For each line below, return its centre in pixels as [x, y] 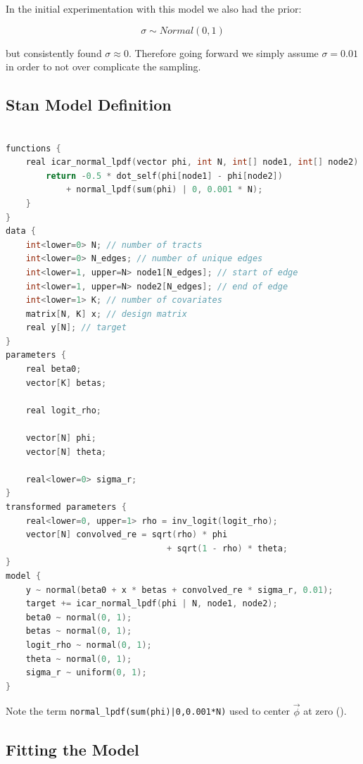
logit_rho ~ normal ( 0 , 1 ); [89, 645]
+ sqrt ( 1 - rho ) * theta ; [228, 548]
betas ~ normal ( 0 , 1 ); [79, 631]
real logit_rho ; [64, 410]
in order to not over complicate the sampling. [103, 67]
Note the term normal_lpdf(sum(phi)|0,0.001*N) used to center [148, 711]
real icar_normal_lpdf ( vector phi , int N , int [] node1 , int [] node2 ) [192, 162]
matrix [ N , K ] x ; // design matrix [106, 314]
